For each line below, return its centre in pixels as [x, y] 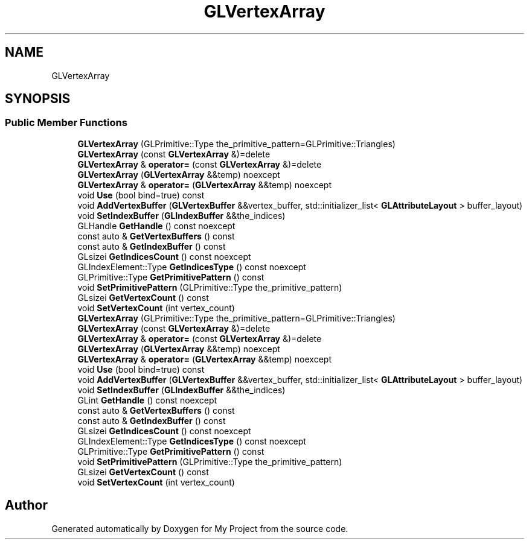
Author [26, 505]
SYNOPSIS [38, 99]
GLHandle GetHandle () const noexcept [156, 226]
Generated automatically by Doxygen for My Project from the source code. [200, 528]
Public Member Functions [66, 123]
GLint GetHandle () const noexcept [147, 400]
